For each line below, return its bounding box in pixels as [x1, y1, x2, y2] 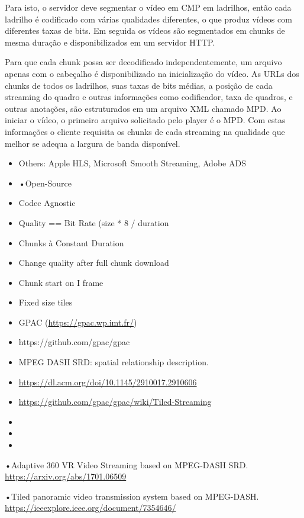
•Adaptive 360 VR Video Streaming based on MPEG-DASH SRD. [5, 458, 248, 471]
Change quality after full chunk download [18, 256, 169, 269]
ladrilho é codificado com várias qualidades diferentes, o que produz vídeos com [5, 12, 292, 25]
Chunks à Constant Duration [18, 236, 124, 249]
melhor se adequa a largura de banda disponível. [5, 137, 180, 149]
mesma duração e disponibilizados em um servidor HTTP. [5, 36, 215, 48]
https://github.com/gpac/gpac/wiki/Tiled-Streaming [18, 395, 212, 408]
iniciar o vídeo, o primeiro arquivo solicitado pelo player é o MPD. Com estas [5, 114, 286, 126]
